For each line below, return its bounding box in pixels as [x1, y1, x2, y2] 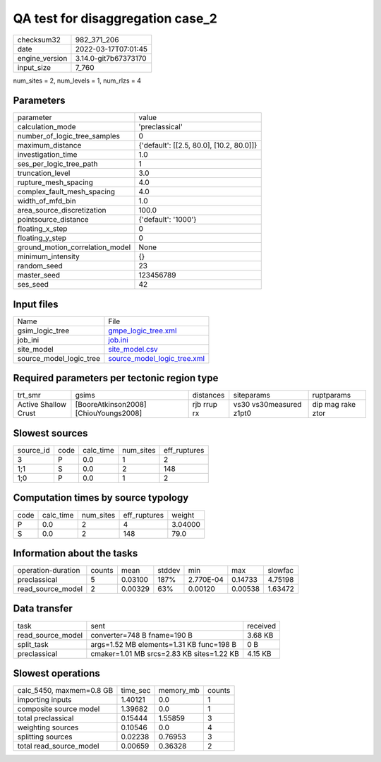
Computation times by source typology [13, 492, 189, 504]
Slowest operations [13, 667, 100, 679]
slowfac [267, 566, 294, 576]
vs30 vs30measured [233, 400, 302, 410]
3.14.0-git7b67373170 [75, 53, 147, 63]
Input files [13, 298, 59, 310]
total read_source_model [17, 742, 99, 751]
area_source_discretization [17, 206, 107, 215]
